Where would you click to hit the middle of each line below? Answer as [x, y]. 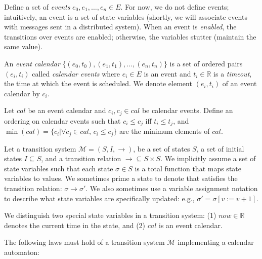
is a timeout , [233, 73]
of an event [239, 83]
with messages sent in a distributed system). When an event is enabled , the [120, 27]
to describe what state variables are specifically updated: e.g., [99, 198]
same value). [23, 46]
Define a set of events [37, 7]
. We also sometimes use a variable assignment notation [172, 188]
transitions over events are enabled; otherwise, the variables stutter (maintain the [130, 36]
